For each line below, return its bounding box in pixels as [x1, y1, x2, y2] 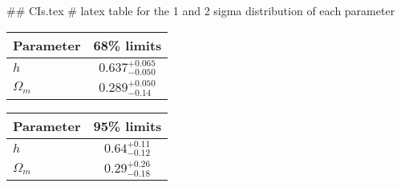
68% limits [93, 35, 162, 54]
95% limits [93, 116, 162, 135]
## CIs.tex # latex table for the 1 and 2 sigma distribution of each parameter [6, 2, 395, 18]
